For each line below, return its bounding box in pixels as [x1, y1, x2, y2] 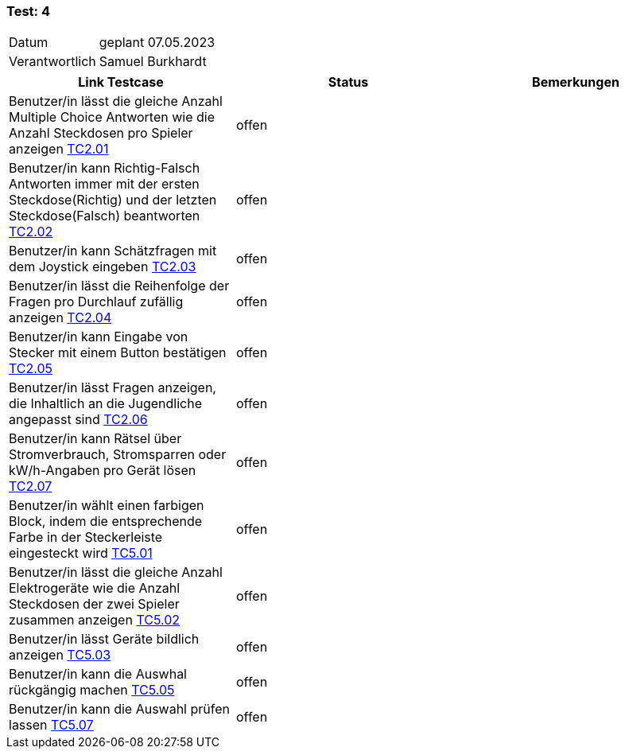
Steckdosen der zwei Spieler [9, 596, 180, 613]
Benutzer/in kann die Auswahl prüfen [9, 701, 230, 718]
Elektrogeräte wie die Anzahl [9, 580, 181, 597]
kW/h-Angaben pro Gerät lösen [9, 462, 196, 479]
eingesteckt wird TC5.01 [9, 545, 153, 562]
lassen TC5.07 [9, 717, 94, 734]
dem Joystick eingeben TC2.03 [9, 259, 196, 275]
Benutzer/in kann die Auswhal [9, 666, 187, 683]
